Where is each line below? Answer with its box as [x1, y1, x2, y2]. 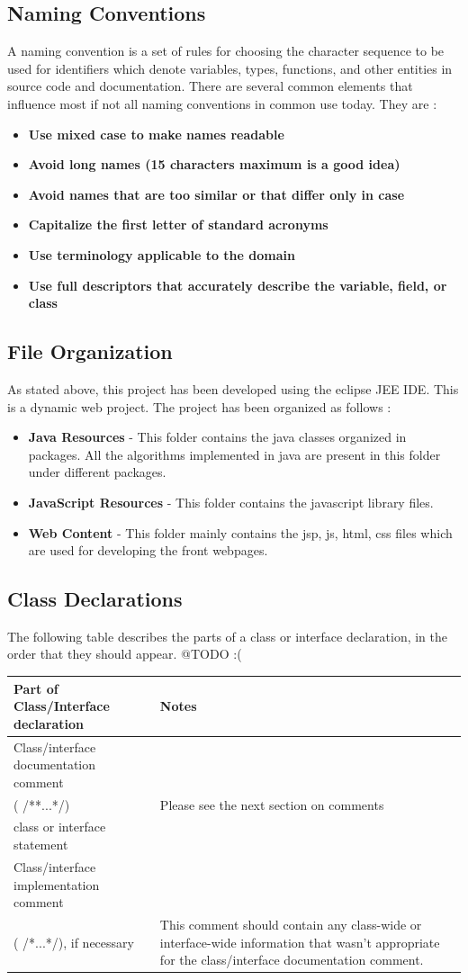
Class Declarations [7, 585, 183, 613]
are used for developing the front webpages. [28, 541, 268, 560]
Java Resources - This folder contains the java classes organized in [28, 427, 407, 446]
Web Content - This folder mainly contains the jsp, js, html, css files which [28, 523, 453, 542]
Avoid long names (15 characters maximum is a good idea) [28, 155, 400, 174]
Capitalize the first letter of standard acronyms [28, 215, 328, 234]
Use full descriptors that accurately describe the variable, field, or [28, 275, 447, 294]
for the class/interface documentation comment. [159, 950, 424, 969]
